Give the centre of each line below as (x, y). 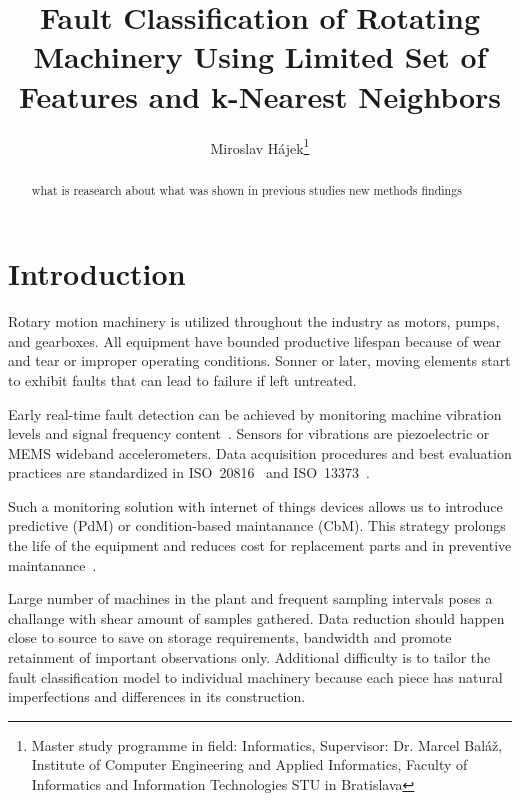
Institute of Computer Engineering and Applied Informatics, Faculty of (249, 764)
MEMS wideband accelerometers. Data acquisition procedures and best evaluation (260, 452)
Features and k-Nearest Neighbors (260, 95)
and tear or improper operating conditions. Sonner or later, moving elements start (259, 360)
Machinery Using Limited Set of (260, 56)
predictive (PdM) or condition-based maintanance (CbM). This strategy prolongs (257, 525)
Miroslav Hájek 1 (260, 146)
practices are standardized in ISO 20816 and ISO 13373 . (189, 472)
